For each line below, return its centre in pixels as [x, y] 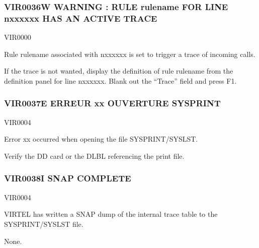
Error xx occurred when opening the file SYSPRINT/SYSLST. [101, 139]
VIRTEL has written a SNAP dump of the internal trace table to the [111, 214]
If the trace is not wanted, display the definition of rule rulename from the [119, 71]
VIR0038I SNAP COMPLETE [68, 178]
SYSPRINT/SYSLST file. [44, 224]
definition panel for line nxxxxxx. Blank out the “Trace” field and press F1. [120, 80]
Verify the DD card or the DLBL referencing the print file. [94, 156]
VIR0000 [18, 37]
